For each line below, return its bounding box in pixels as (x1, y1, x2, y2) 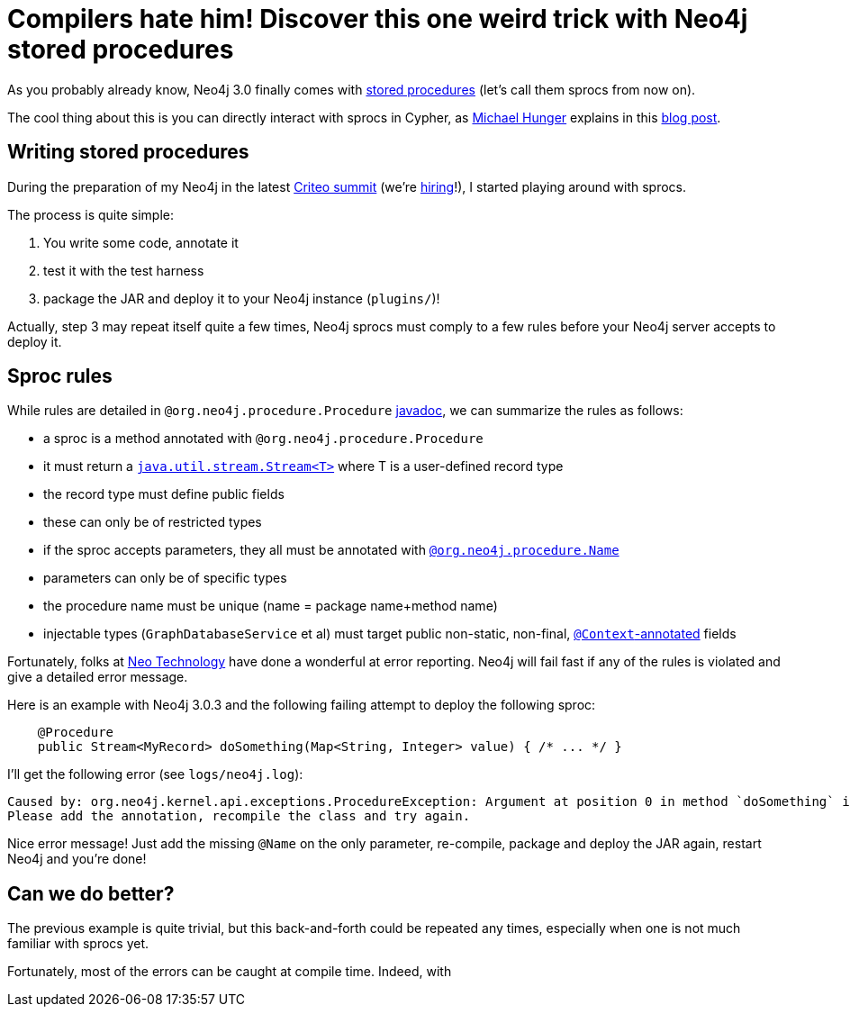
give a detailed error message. (7, 669, 188, 685)
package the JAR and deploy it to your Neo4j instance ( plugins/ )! (43, 290, 440, 306)
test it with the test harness (43, 262, 204, 278)
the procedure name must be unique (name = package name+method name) (43, 598, 498, 614)
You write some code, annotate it (43, 234, 239, 250)
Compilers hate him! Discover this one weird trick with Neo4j (7, 4, 748, 34)
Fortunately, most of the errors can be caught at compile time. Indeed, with (7, 964, 452, 980)
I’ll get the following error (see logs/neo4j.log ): (7, 766, 303, 783)
